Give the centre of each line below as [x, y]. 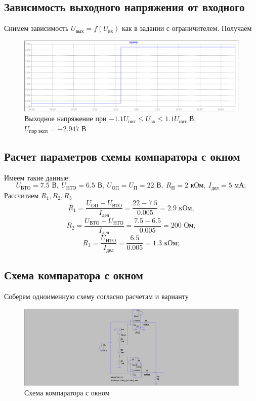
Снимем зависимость [36, 28]
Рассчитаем [22, 195]
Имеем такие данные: [37, 177]
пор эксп [38, 132]
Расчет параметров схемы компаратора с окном [122, 156]
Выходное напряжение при [66, 118]
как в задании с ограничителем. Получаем [187, 28]
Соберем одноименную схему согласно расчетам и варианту [96, 296]
